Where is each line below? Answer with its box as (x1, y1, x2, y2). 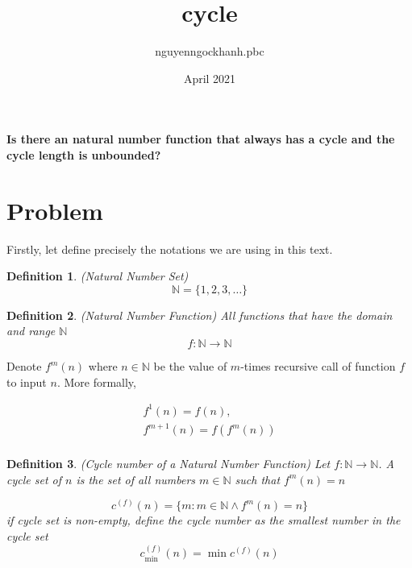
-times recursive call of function (240, 358, 396, 374)
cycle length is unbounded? (6, 146, 161, 163)
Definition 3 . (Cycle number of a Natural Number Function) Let (6, 455, 331, 472)
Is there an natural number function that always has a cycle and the (6, 131, 395, 147)
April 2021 (183, 69, 236, 86)
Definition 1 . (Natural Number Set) (6, 267, 189, 284)
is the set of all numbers (76, 471, 196, 487)
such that (235, 471, 281, 487)
